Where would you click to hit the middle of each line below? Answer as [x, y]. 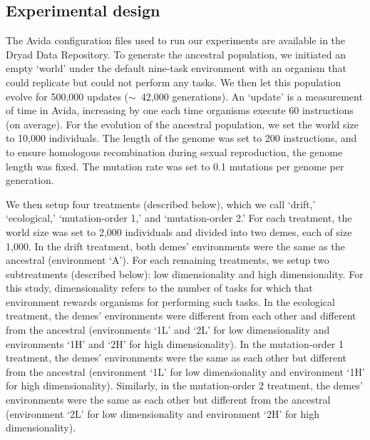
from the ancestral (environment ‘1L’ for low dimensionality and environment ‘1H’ [185, 371]
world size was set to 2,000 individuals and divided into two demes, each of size [179, 231]
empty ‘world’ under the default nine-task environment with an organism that [176, 68]
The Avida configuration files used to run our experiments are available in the [176, 40]
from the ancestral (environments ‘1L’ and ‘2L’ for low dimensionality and [168, 330]
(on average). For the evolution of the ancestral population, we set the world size [182, 124]
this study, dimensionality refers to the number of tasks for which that [159, 288]
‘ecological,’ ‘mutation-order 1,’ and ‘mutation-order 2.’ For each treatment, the [179, 218]
